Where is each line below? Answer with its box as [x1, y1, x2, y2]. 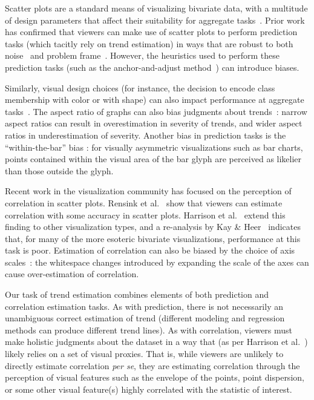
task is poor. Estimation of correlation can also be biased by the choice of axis [5, 244, 295, 257]
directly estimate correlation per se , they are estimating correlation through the [5, 359, 300, 372]
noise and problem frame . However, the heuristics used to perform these [5, 49, 280, 62]
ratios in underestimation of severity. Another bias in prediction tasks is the [5, 128, 286, 141]
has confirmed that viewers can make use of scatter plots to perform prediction [5, 25, 298, 38]
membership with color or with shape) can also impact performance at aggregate [5, 93, 304, 106]
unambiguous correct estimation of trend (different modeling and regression [5, 312, 285, 324]
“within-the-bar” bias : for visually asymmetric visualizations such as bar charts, [5, 140, 303, 153]
